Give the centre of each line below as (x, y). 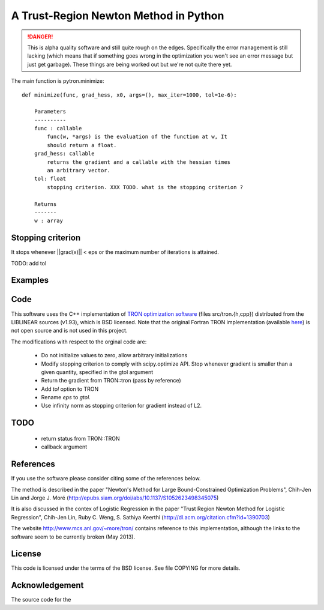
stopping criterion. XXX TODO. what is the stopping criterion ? (145, 187)
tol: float (50, 179)
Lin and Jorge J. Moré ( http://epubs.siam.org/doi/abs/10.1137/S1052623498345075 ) (115, 498)
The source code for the (41, 600)
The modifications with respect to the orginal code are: (79, 342)
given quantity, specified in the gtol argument (97, 372)
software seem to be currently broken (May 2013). (73, 537)
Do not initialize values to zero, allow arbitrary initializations (114, 355)
